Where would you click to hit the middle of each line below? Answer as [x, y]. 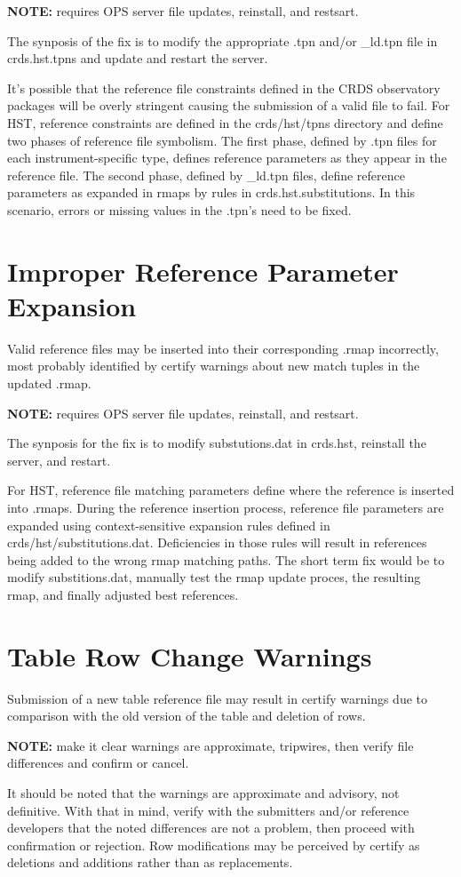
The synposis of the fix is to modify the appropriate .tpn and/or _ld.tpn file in [223, 40]
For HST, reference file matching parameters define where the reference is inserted [231, 490]
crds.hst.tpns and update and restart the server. [138, 58]
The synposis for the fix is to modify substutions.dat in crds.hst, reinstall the [217, 443]
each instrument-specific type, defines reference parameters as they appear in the [227, 158]
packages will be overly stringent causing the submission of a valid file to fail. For [229, 105]
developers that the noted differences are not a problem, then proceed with [211, 828]
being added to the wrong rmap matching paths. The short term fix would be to [226, 559]
